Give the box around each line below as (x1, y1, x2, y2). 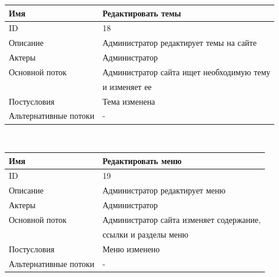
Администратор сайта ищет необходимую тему (102, 65, 271, 78)
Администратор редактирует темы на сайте (102, 36, 257, 49)
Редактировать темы (102, 6, 181, 19)
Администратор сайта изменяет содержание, (102, 213, 261, 225)
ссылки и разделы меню (102, 228, 188, 240)
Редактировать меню (102, 154, 182, 166)
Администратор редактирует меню (102, 184, 225, 196)
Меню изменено (102, 242, 160, 255)
